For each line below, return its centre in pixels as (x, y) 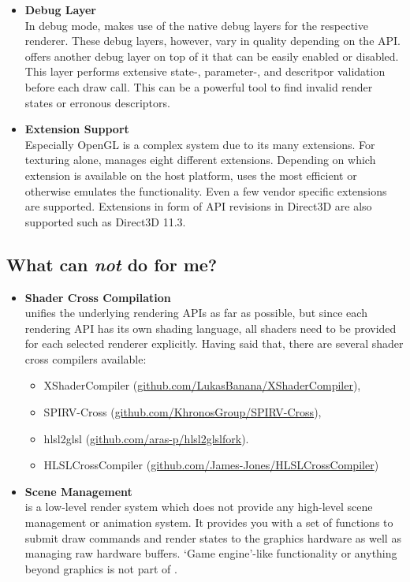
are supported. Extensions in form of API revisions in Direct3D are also (198, 206)
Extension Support (77, 129)
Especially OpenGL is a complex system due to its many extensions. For (200, 144)
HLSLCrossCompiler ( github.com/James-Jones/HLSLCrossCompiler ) (211, 465)
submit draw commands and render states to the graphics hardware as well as (213, 537)
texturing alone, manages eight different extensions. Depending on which (200, 160)
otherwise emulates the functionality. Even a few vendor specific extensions (206, 190)
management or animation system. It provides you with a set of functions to (209, 522)
